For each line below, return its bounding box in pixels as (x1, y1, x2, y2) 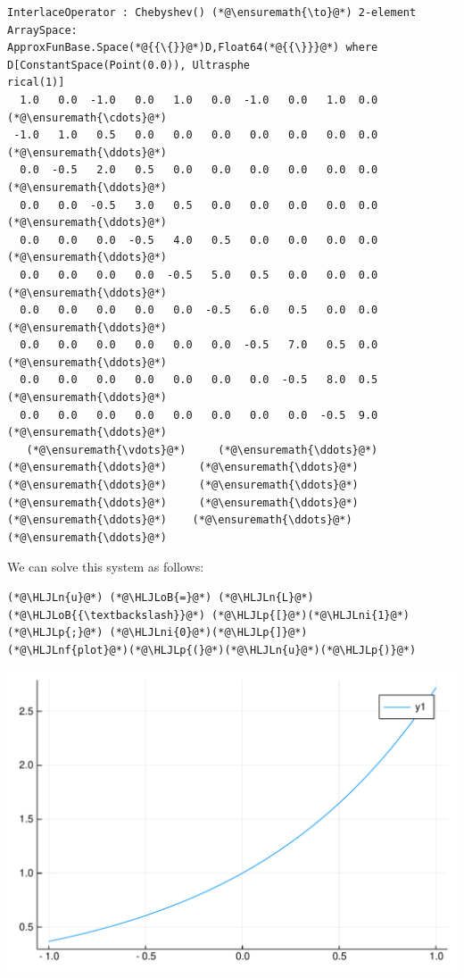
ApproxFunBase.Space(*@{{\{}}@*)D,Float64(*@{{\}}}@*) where (7, 41, 378, 54)
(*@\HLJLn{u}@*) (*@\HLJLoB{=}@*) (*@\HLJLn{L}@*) (7, 591, 314, 604)
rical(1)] (7, 76, 65, 89)
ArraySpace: (7, 23, 78, 37)
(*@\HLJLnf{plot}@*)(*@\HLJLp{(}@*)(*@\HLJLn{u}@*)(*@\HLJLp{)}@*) (7, 643, 417, 656)
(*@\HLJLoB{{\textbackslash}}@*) (7, 608, 205, 622)
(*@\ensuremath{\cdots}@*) (7, 111, 167, 124)
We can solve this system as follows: (7, 557, 204, 576)
